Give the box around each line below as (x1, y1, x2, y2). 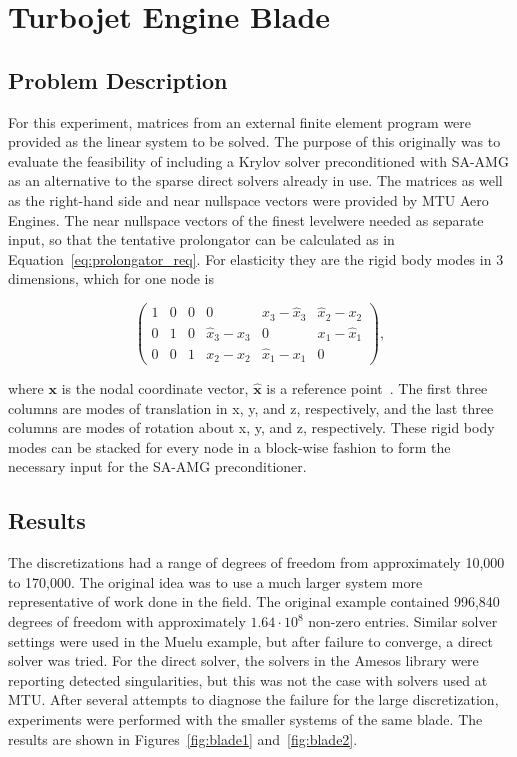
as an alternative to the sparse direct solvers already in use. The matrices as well (8, 170, 503, 191)
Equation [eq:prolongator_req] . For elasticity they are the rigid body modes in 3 (8, 248, 504, 269)
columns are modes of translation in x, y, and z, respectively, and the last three (8, 397, 494, 418)
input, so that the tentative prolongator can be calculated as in (8, 229, 395, 250)
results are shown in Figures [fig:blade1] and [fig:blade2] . (8, 728, 358, 749)
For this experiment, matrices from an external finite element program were (8, 111, 472, 132)
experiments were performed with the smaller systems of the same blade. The (8, 709, 483, 730)
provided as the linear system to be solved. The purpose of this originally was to (8, 131, 501, 152)
